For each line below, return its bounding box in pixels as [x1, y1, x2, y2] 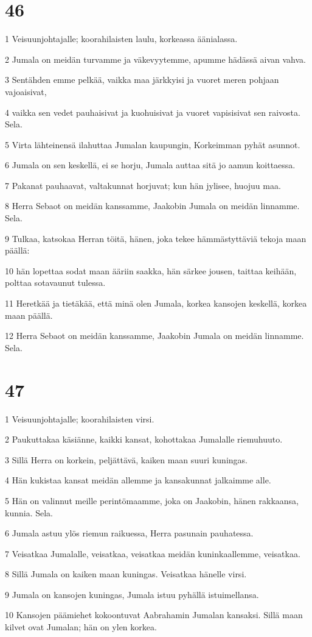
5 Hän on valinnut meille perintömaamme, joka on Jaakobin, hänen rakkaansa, [5, 494, 299, 507]
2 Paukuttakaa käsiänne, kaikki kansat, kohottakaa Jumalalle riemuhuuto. [5, 433, 283, 446]
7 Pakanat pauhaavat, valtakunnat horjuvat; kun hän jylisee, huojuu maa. [5, 179, 281, 191]
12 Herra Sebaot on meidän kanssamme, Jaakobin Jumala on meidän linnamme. [5, 329, 304, 342]
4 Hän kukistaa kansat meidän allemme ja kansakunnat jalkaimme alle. [5, 474, 271, 486]
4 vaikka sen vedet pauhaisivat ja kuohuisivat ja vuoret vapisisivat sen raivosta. [5, 105, 300, 118]
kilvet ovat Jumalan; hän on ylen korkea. [5, 621, 157, 633]
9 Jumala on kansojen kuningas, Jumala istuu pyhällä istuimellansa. [5, 588, 259, 600]
